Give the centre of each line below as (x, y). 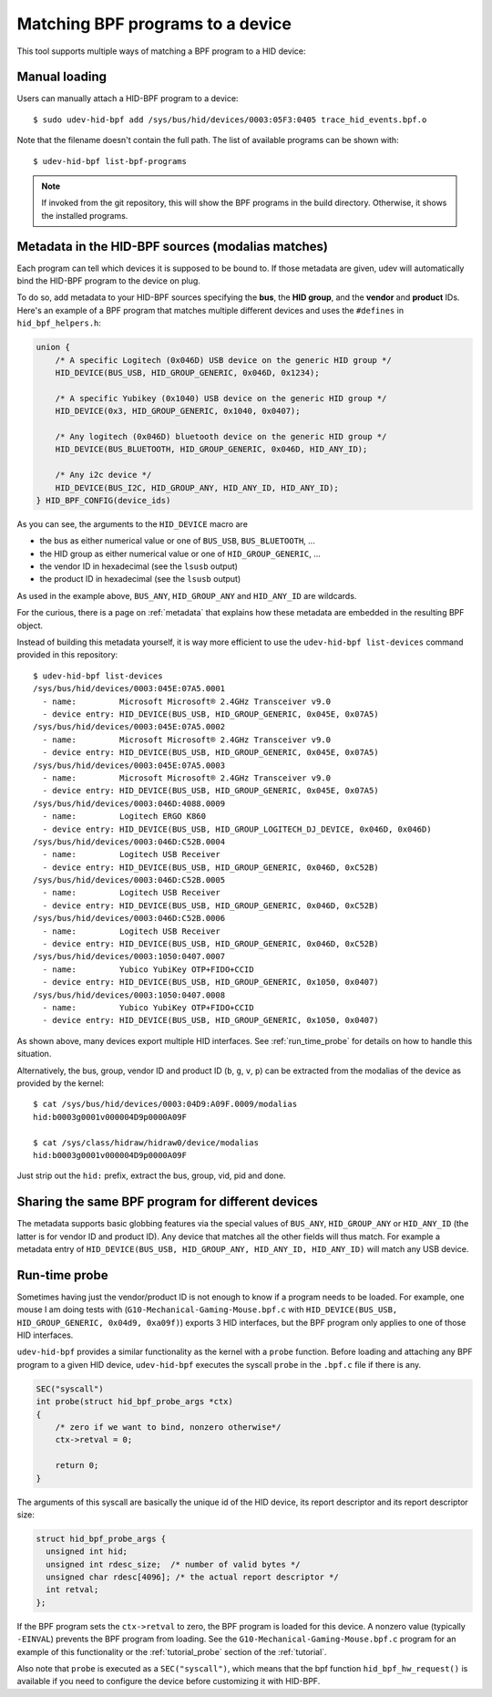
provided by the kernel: (61, 1083)
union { (53, 347)
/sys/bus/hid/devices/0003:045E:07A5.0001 (129, 689)
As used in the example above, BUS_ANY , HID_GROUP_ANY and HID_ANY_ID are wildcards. (187, 595)
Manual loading (61, 77)
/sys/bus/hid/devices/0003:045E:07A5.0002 (129, 727)
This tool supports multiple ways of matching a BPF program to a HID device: (161, 51)
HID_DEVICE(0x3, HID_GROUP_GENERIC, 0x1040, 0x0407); (178, 411)
